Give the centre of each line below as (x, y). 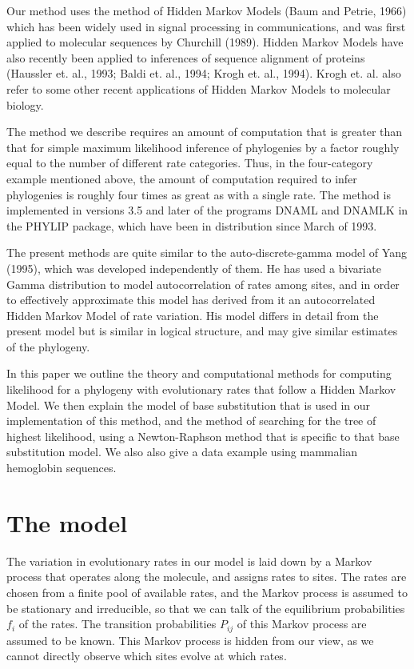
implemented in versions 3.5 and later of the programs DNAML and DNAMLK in (207, 210)
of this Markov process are (302, 624)
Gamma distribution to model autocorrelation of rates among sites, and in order (203, 284)
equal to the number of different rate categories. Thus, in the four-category (190, 163)
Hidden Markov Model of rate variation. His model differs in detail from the (193, 315)
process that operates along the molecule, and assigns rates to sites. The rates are (207, 577)
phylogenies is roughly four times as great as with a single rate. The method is (199, 194)
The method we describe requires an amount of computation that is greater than (205, 132)
